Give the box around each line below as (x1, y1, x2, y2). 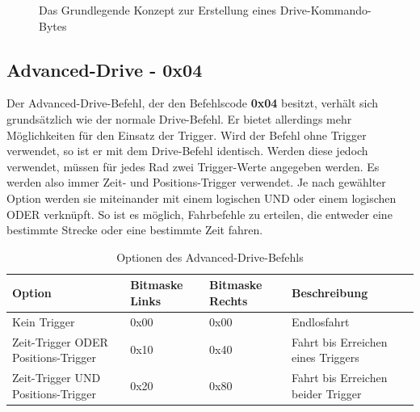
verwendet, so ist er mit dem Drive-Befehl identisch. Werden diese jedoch (6, 142, 368, 159)
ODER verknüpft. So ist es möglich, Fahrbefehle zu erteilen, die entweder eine (6, 205, 393, 222)
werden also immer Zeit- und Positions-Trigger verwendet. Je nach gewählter (6, 174, 386, 191)
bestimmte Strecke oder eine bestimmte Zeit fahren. (6, 221, 263, 238)
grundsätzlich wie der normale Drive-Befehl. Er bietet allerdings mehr (6, 110, 352, 127)
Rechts (209, 292, 248, 309)
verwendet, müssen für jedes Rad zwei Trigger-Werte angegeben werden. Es (6, 158, 380, 174)
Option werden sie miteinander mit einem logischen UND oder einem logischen (6, 189, 397, 206)
